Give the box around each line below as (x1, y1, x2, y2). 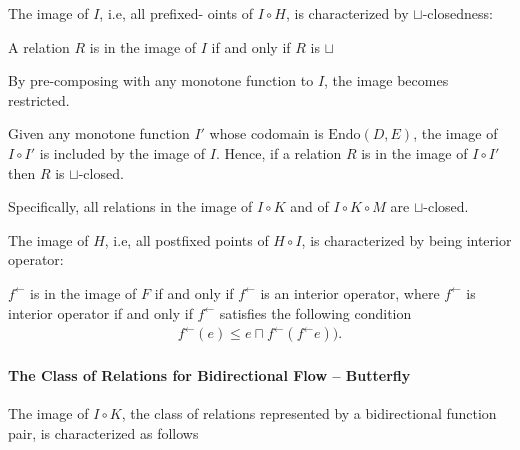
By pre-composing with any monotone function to (8, 70, 314, 91)
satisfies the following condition (219, 302, 412, 323)
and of (290, 196, 329, 217)
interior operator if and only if (8, 302, 193, 323)
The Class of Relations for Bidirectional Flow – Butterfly (8, 364, 411, 385)
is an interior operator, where (260, 282, 440, 303)
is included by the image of (39, 142, 206, 163)
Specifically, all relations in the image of (8, 196, 253, 217)
